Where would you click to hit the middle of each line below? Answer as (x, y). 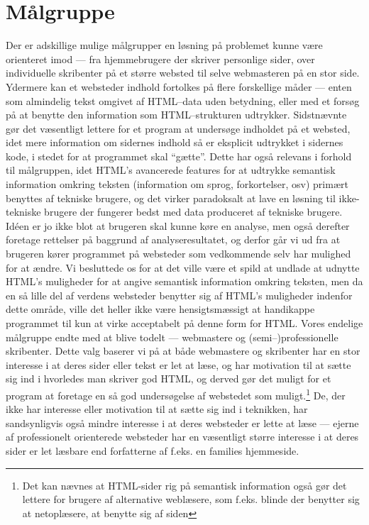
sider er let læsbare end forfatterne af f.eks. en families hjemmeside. (153, 451)
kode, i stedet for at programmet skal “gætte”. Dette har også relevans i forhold (179, 156)
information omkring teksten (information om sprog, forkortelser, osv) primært (177, 184)
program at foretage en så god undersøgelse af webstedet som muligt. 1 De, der (176, 394)
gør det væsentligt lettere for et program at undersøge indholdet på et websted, (178, 128)
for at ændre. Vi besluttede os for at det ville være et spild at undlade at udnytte (183, 267)
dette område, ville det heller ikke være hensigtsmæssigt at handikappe (160, 309)
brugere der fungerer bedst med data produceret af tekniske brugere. (193, 212)
